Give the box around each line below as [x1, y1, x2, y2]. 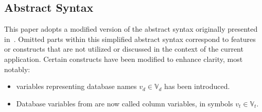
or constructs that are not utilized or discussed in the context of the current [4, 43, 243, 54]
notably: [4, 63, 30, 74]
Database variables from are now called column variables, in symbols [16, 98, 233, 108]
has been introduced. [164, 81, 230, 92]
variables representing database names [16, 81, 137, 92]
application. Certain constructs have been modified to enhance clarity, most [4, 53, 243, 64]
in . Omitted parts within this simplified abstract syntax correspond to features [4, 33, 256, 44]
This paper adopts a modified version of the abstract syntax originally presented [4, 24, 258, 34]
